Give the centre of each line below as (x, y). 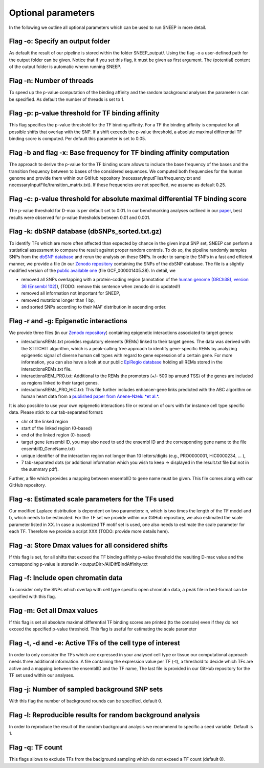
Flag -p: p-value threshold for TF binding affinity (84, 113)
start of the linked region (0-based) (57, 428)
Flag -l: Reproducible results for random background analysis (105, 715)
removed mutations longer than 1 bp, (58, 300)
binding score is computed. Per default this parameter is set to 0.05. (77, 139)
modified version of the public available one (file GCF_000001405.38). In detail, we (92, 271)
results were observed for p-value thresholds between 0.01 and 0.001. (80, 217)
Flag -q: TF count (36, 748)
